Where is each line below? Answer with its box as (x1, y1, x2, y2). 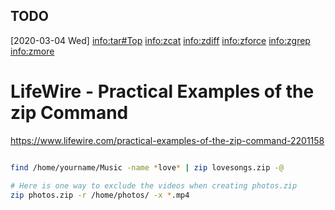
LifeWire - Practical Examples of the (10, 80, 315, 103)
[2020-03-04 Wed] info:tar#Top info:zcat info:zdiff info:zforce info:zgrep (10, 34, 311, 46)
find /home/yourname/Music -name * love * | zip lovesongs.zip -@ (10, 162, 284, 173)
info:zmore (10, 45, 55, 57)
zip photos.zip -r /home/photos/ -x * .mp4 (10, 190, 190, 200)
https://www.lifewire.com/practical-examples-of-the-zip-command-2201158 (10, 134, 325, 146)
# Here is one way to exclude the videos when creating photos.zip (10, 180, 298, 191)
